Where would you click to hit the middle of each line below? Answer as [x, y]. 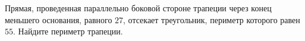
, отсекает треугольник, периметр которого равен [212, 19]
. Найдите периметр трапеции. [68, 31]
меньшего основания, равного [59, 19]
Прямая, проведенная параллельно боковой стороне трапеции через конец [138, 8]
